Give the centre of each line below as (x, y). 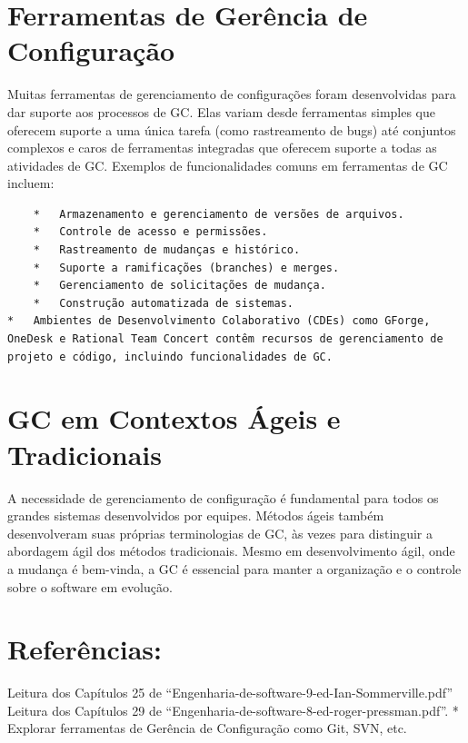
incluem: (31, 183)
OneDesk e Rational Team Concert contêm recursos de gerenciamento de (225, 339)
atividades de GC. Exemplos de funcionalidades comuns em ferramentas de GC (228, 165)
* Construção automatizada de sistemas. (163, 303)
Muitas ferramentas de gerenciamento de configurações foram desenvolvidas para (232, 94)
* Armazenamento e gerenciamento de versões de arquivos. (219, 214)
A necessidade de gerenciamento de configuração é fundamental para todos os (223, 497)
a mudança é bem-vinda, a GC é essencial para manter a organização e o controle (234, 568)
